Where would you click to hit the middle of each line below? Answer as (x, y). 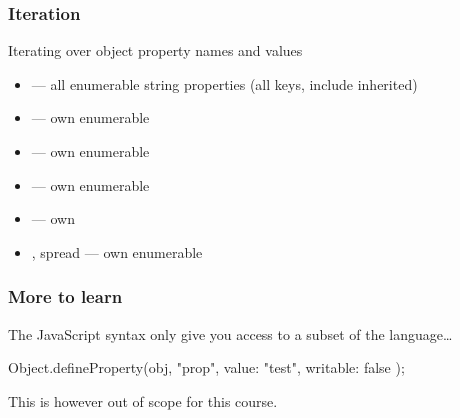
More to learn (65, 296)
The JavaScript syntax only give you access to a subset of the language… (230, 333)
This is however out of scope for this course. (143, 400)
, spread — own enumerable (117, 251)
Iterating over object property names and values (155, 50)
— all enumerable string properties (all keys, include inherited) (224, 83)
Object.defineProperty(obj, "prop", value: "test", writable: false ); (206, 367)
